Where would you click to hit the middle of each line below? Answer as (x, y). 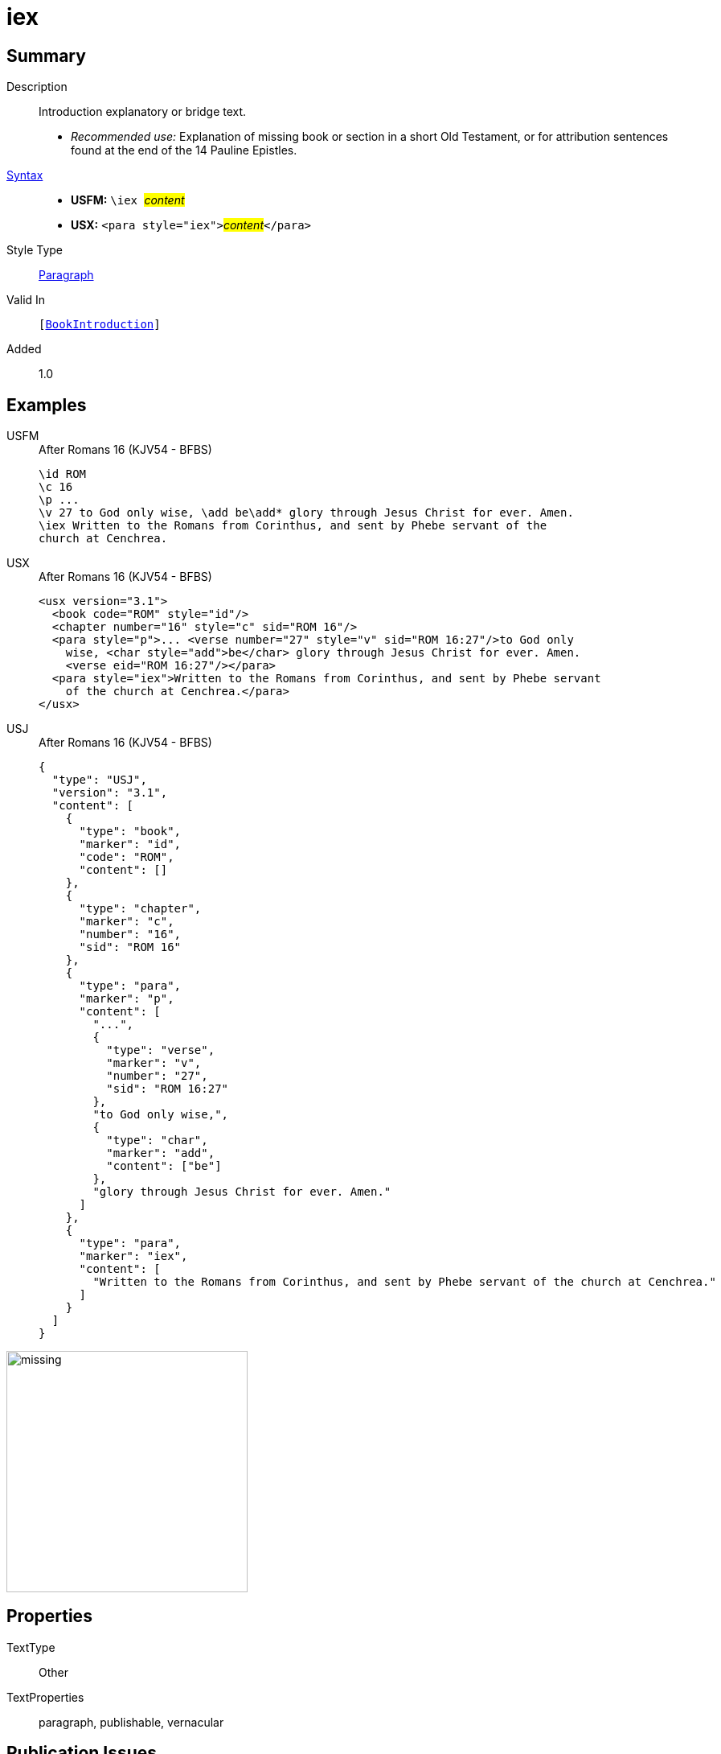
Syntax (25, 175)
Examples (47, 405)
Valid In (26, 300)
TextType (31, 1647)
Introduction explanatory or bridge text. (143, 112)
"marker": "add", (161, 1153)
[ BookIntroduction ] (100, 325)
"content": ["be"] (164, 1166)
